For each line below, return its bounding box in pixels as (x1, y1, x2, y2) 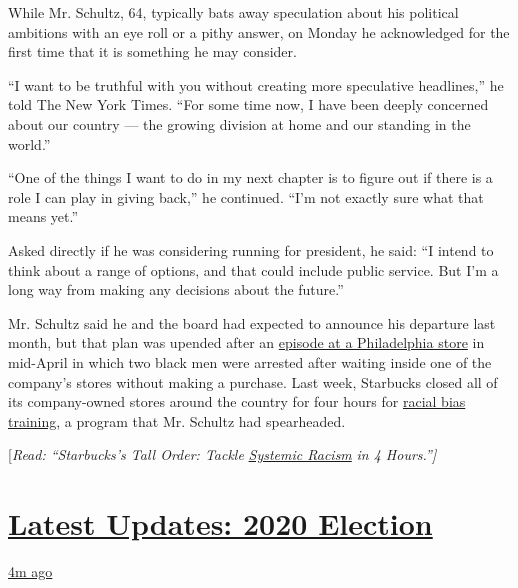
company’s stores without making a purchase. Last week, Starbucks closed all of (8, 371, 498, 392)
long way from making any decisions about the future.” (8, 279, 344, 300)
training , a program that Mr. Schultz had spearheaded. (8, 410, 346, 431)
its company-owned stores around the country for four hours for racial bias (8, 391, 466, 412)
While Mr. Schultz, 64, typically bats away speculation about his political (8, 2, 459, 22)
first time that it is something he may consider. (8, 41, 297, 62)
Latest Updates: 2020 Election (8, 503, 433, 544)
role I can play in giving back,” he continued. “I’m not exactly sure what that (8, 186, 484, 207)
